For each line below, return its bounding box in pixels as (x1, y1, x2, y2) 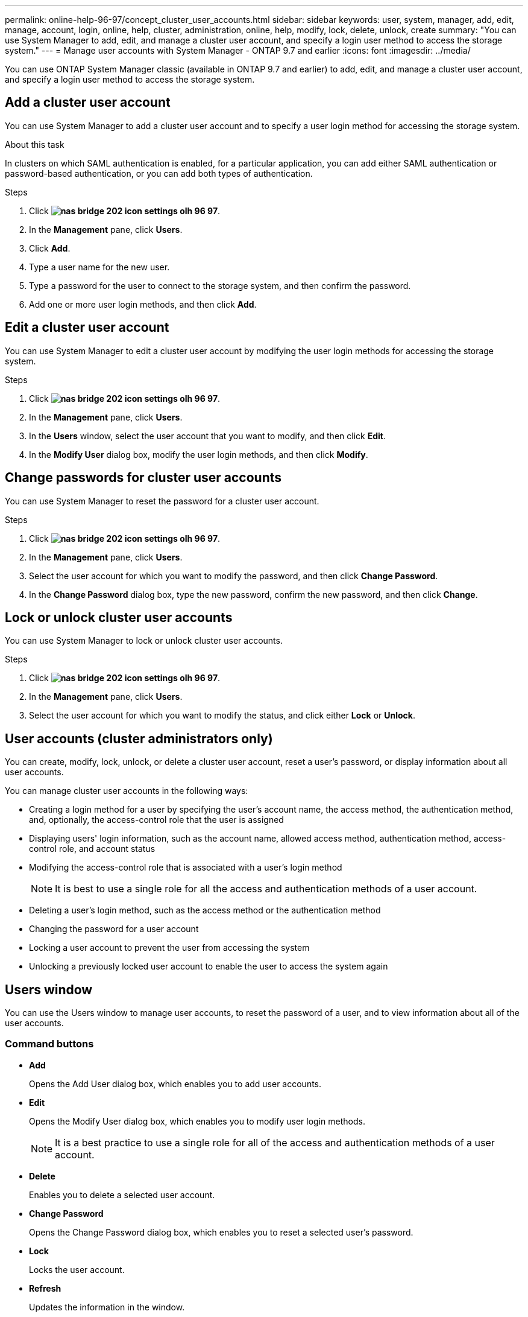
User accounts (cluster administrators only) (5, 731, 273, 746)
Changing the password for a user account (29, 924, 199, 935)
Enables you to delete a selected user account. (29, 1189, 215, 1200)
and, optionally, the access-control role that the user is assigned (29, 814, 284, 825)
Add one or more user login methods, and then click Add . (29, 299, 257, 309)
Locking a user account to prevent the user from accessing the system (29, 942, 310, 953)
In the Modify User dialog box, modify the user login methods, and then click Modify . (29, 449, 368, 460)
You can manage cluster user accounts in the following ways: (5, 785, 248, 796)
